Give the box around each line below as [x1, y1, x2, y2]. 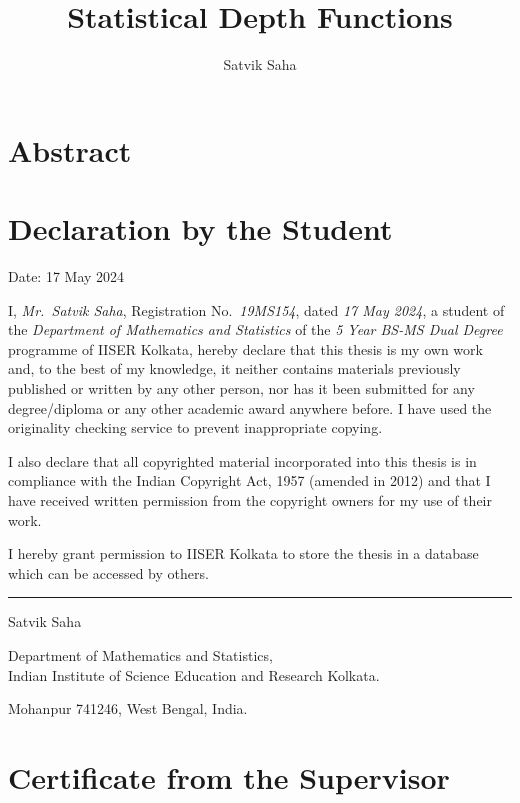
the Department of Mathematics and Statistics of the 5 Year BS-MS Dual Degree [8, 319, 503, 340]
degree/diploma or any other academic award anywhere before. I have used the [8, 397, 492, 418]
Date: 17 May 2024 [8, 266, 125, 287]
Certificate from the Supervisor [8, 756, 450, 797]
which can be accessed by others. [8, 562, 209, 583]
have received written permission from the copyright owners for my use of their [8, 489, 492, 510]
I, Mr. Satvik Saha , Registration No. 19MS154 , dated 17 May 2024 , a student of [8, 299, 505, 320]
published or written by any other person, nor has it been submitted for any [8, 378, 475, 398]
